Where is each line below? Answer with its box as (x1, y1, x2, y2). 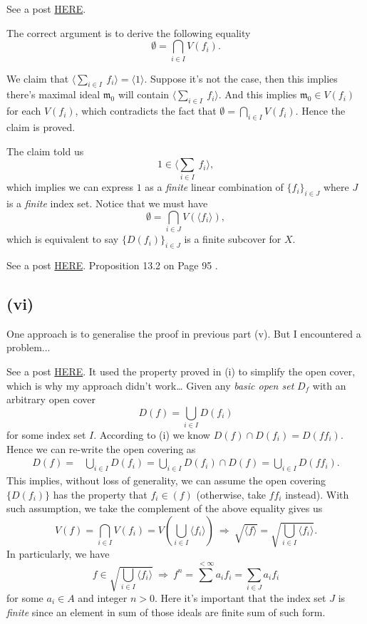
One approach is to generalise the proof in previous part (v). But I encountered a (6, 326, 361, 340)
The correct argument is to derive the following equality (6, 25, 251, 40)
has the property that (53, 487, 148, 501)
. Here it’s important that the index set (154, 591, 326, 605)
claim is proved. (6, 119, 76, 134)
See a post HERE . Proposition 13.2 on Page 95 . (6, 257, 218, 272)
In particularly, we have (6, 546, 110, 561)
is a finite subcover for (184, 232, 281, 246)
